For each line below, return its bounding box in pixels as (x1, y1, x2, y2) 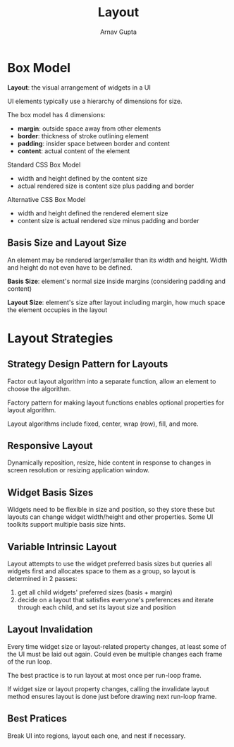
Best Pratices (7, 712, 67, 724)
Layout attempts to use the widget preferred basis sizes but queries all (7, 559, 212, 568)
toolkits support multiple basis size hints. (7, 520, 125, 529)
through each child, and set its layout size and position (17, 603, 176, 611)
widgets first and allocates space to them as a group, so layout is (7, 566, 196, 575)
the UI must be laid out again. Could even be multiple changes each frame (7, 650, 223, 658)
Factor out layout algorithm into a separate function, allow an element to (7, 377, 216, 386)
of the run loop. (7, 657, 53, 666)
